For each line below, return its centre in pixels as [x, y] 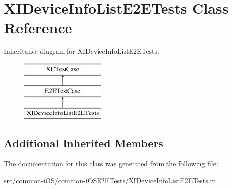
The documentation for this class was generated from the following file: [111, 164]
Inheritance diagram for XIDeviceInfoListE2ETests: [82, 51]
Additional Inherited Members [83, 143]
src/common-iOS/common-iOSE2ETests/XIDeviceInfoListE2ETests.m [110, 180]
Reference [38, 27]
